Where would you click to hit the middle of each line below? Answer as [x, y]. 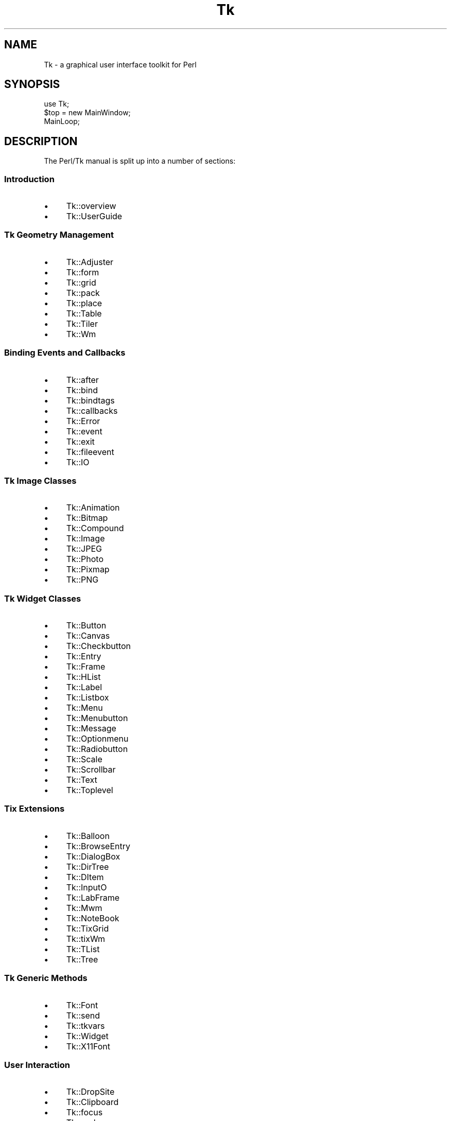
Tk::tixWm [86, 939]
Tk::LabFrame [93, 897]
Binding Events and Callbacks [65, 353]
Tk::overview [91, 206]
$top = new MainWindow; [87, 113]
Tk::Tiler [82, 323]
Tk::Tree [82, 959]
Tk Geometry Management [59, 235]
